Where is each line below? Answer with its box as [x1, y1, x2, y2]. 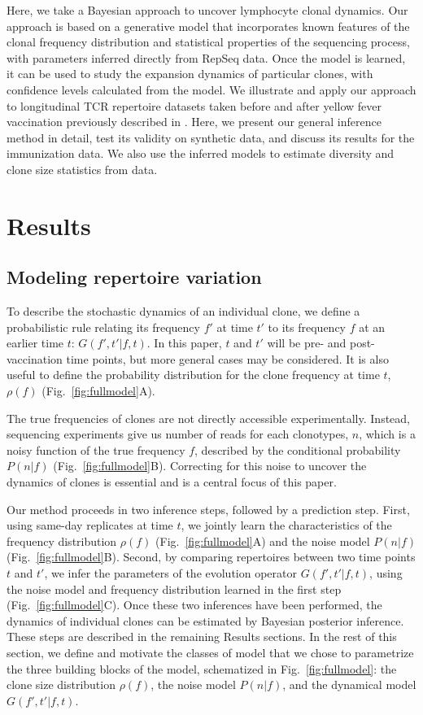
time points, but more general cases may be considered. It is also [66, 350, 389, 367]
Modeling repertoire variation [7, 264, 262, 290]
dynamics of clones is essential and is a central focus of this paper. [7, 473, 337, 490]
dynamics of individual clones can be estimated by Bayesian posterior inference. [7, 612, 404, 629]
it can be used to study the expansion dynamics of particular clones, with [7, 65, 373, 82]
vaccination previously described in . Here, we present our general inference [7, 113, 382, 130]
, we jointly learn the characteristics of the [181, 517, 392, 534]
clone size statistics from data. [7, 160, 158, 177]
